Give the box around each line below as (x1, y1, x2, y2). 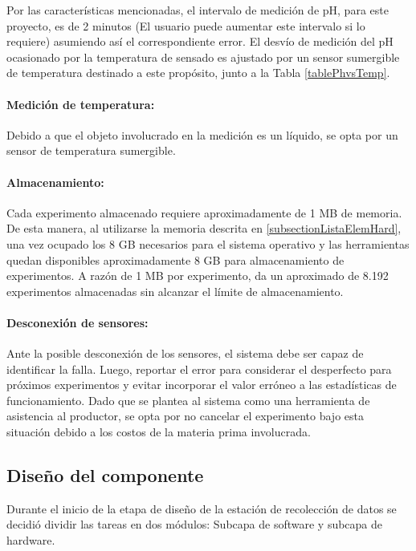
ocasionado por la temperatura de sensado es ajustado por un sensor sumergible (6, 48, 400, 65)
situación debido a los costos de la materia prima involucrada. (6, 423, 311, 440)
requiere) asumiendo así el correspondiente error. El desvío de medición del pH (6, 33, 394, 50)
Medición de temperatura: (6, 95, 155, 112)
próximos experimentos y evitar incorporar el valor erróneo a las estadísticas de (6, 376, 397, 393)
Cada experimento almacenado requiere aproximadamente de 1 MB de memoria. (6, 204, 402, 221)
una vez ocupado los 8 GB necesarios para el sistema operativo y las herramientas (6, 235, 410, 252)
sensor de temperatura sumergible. (6, 142, 176, 159)
